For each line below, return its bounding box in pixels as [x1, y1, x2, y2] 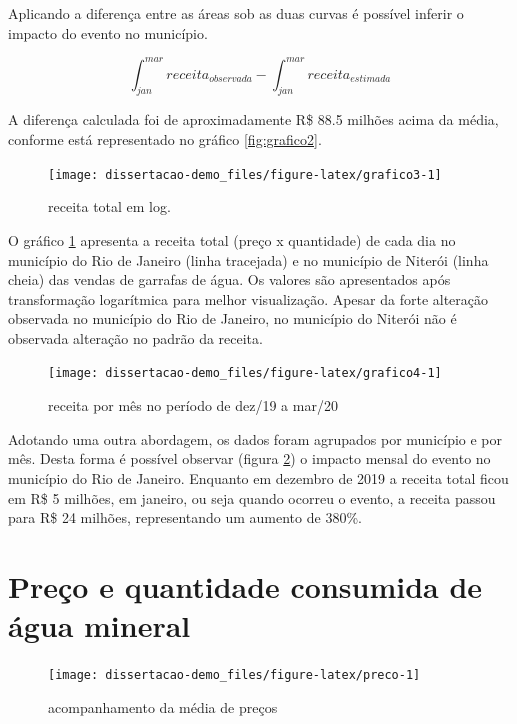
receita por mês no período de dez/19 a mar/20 [48, 395, 338, 416]
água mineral [8, 605, 191, 646]
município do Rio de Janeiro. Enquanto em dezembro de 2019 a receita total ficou [8, 467, 509, 488]
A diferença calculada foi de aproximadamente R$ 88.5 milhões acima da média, [8, 109, 499, 130]
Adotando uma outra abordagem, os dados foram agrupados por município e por [8, 428, 503, 449]
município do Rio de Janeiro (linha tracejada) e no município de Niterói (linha [8, 249, 489, 270]
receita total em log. [48, 196, 171, 217]
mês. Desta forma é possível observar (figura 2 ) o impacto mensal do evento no [8, 448, 491, 469]
